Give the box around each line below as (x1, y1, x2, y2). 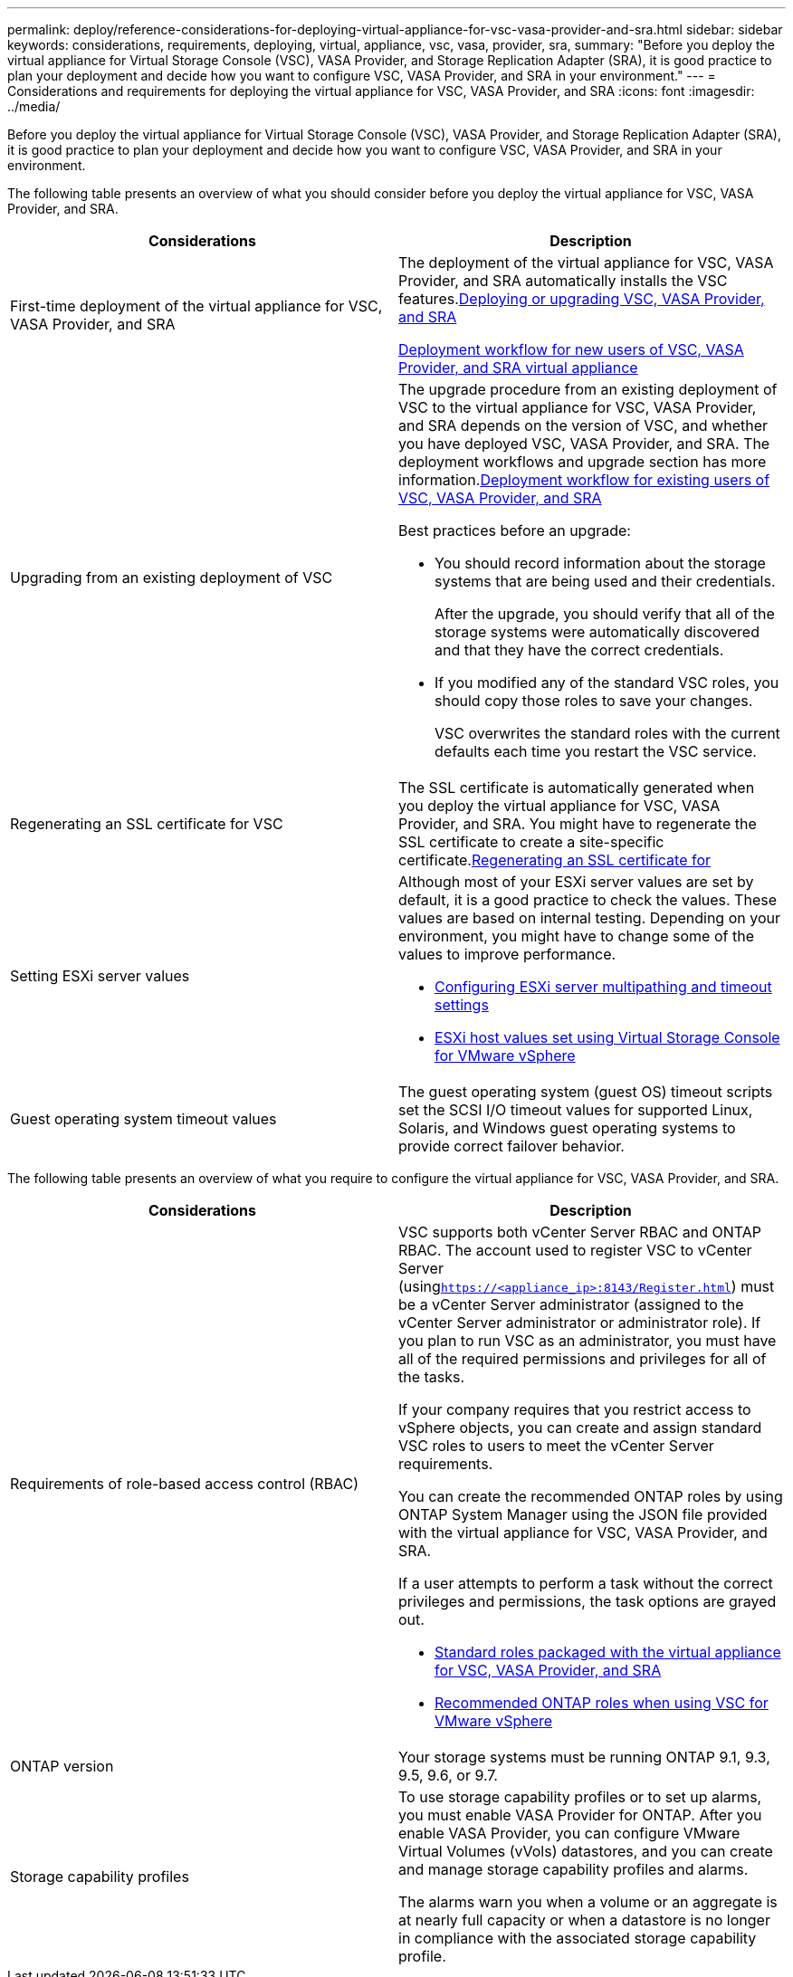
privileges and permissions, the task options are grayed (398, 1592, 777, 1610)
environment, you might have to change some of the (398, 927, 754, 945)
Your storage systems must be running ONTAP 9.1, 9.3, (398, 1748, 770, 1766)
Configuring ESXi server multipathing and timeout (435, 978, 772, 996)
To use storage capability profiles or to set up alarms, (398, 1788, 762, 1806)
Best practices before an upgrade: (398, 521, 631, 540)
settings (435, 996, 489, 1014)
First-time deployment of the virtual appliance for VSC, (10, 297, 383, 315)
